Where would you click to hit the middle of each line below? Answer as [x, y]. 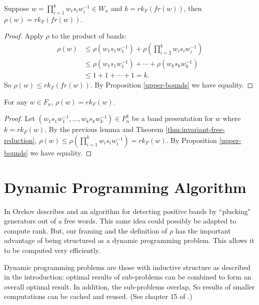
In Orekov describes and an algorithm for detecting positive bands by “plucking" [127, 211]
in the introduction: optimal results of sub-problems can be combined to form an [128, 277]
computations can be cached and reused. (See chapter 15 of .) [98, 296]
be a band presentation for [172, 118]
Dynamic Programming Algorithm [125, 187]
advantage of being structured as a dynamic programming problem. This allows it [129, 240]
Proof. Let [19, 118]
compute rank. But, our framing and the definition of [86, 230]
